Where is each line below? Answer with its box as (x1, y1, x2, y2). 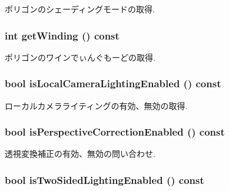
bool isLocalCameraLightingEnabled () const (5, 76, 221, 91)
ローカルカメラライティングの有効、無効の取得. (5, 99, 188, 111)
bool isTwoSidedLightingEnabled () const (5, 172, 204, 187)
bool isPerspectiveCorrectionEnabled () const (5, 124, 225, 139)
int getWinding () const (5, 28, 120, 42)
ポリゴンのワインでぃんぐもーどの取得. (5, 51, 155, 63)
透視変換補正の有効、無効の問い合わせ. (5, 147, 155, 160)
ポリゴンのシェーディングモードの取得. (5, 3, 155, 15)
